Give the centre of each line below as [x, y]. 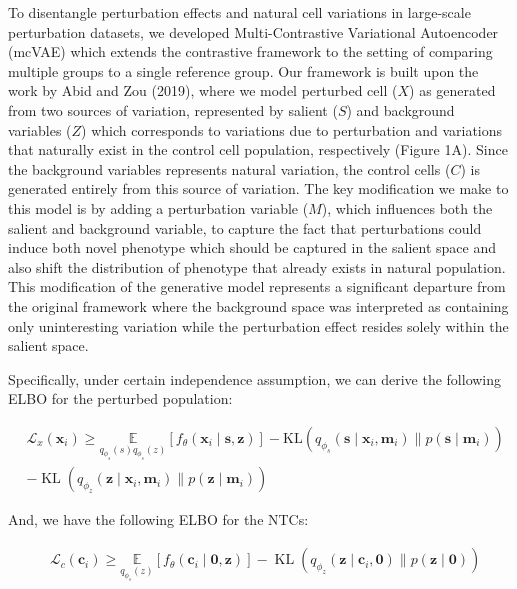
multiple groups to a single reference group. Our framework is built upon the [243, 70]
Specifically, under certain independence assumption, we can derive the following [255, 378]
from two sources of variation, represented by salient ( [173, 109]
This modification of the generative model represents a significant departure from [257, 286]
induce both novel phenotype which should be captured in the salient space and [252, 247]
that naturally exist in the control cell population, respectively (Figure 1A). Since [258, 149]
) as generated [452, 90]
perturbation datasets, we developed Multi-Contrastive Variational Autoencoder [253, 31]
